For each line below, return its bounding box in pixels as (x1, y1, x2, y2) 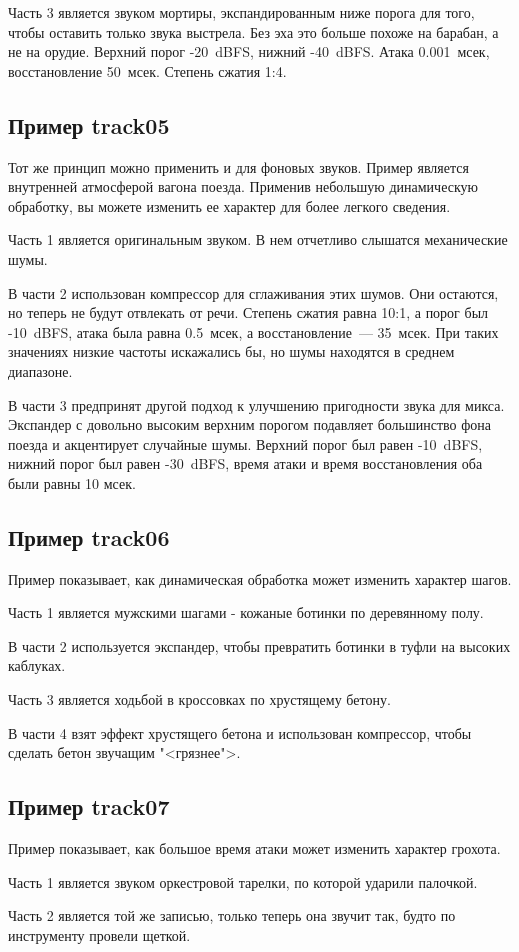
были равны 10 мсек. (8, 472, 136, 493)
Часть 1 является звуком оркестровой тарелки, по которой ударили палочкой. (8, 871, 478, 892)
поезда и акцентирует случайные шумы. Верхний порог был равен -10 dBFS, (8, 433, 483, 454)
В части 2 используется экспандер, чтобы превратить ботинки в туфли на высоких (8, 635, 511, 656)
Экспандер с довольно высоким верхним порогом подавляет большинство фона (8, 414, 492, 435)
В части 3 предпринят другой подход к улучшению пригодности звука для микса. (8, 394, 505, 415)
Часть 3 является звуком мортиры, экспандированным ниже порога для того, (8, 2, 475, 22)
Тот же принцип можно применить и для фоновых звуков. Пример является (8, 156, 469, 177)
